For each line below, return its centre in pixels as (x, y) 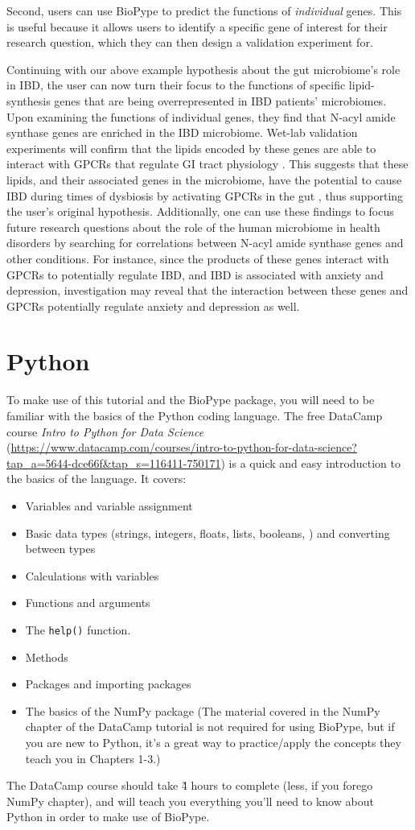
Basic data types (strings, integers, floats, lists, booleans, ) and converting (207, 533)
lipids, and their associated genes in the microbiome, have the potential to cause (204, 179)
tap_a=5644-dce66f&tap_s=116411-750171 (114, 462)
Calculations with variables (92, 575)
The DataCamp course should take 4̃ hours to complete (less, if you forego (190, 785)
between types (60, 549)
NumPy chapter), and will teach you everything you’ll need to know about (190, 801)
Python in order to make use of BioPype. (108, 817)
